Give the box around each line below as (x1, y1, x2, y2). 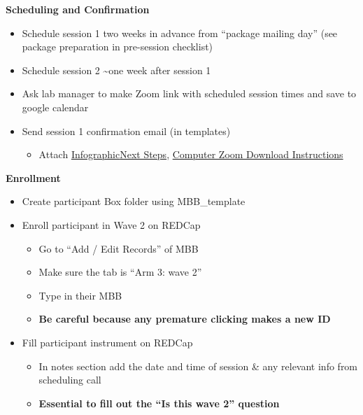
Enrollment (6, 170, 61, 185)
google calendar (22, 99, 89, 114)
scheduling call (38, 372, 101, 387)
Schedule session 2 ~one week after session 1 (22, 62, 211, 77)
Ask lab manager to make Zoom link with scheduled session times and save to (22, 86, 357, 101)
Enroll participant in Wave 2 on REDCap (22, 217, 201, 232)
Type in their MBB (38, 288, 122, 302)
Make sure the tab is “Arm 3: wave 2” (38, 265, 202, 279)
